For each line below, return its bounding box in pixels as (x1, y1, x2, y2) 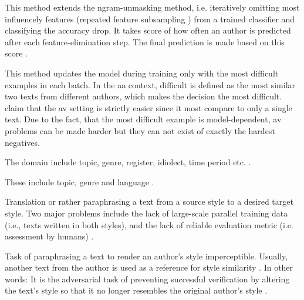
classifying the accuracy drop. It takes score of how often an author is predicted (5, 24, 291, 36)
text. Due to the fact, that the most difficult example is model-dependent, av (5, 113, 282, 125)
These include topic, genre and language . (5, 175, 154, 188)
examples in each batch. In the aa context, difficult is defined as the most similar (5, 78, 296, 91)
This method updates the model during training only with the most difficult (5, 66, 279, 79)
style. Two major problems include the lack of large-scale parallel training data (5, 206, 288, 219)
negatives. (5, 136, 40, 148)
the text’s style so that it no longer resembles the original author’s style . (5, 284, 268, 296)
